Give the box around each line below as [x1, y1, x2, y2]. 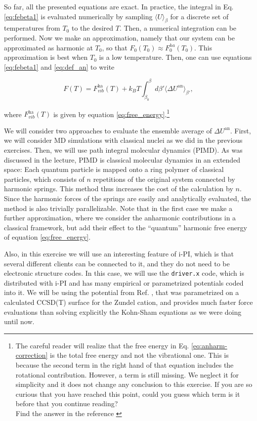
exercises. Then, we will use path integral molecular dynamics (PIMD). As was [4, 145, 243, 155]
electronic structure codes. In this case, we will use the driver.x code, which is [4, 268, 244, 278]
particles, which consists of [4, 173, 85, 184]
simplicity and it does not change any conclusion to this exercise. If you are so [15, 379, 253, 389]
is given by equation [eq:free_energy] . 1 [53, 107, 170, 119]
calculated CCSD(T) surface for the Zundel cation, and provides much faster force [4, 297, 253, 307]
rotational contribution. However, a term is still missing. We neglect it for [15, 369, 239, 379]
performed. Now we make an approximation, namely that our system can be [4, 32, 235, 42]
